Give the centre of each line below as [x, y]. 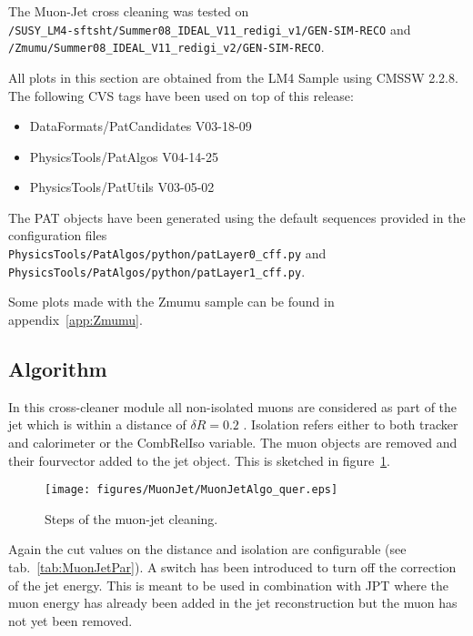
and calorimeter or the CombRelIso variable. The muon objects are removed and [233, 442]
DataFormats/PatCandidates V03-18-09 [141, 126]
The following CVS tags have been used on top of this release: [181, 95]
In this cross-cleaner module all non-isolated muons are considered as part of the [233, 406]
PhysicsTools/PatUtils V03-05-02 [122, 187]
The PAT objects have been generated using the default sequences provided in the [237, 217]
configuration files [58, 235]
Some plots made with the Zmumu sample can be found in [171, 302]
